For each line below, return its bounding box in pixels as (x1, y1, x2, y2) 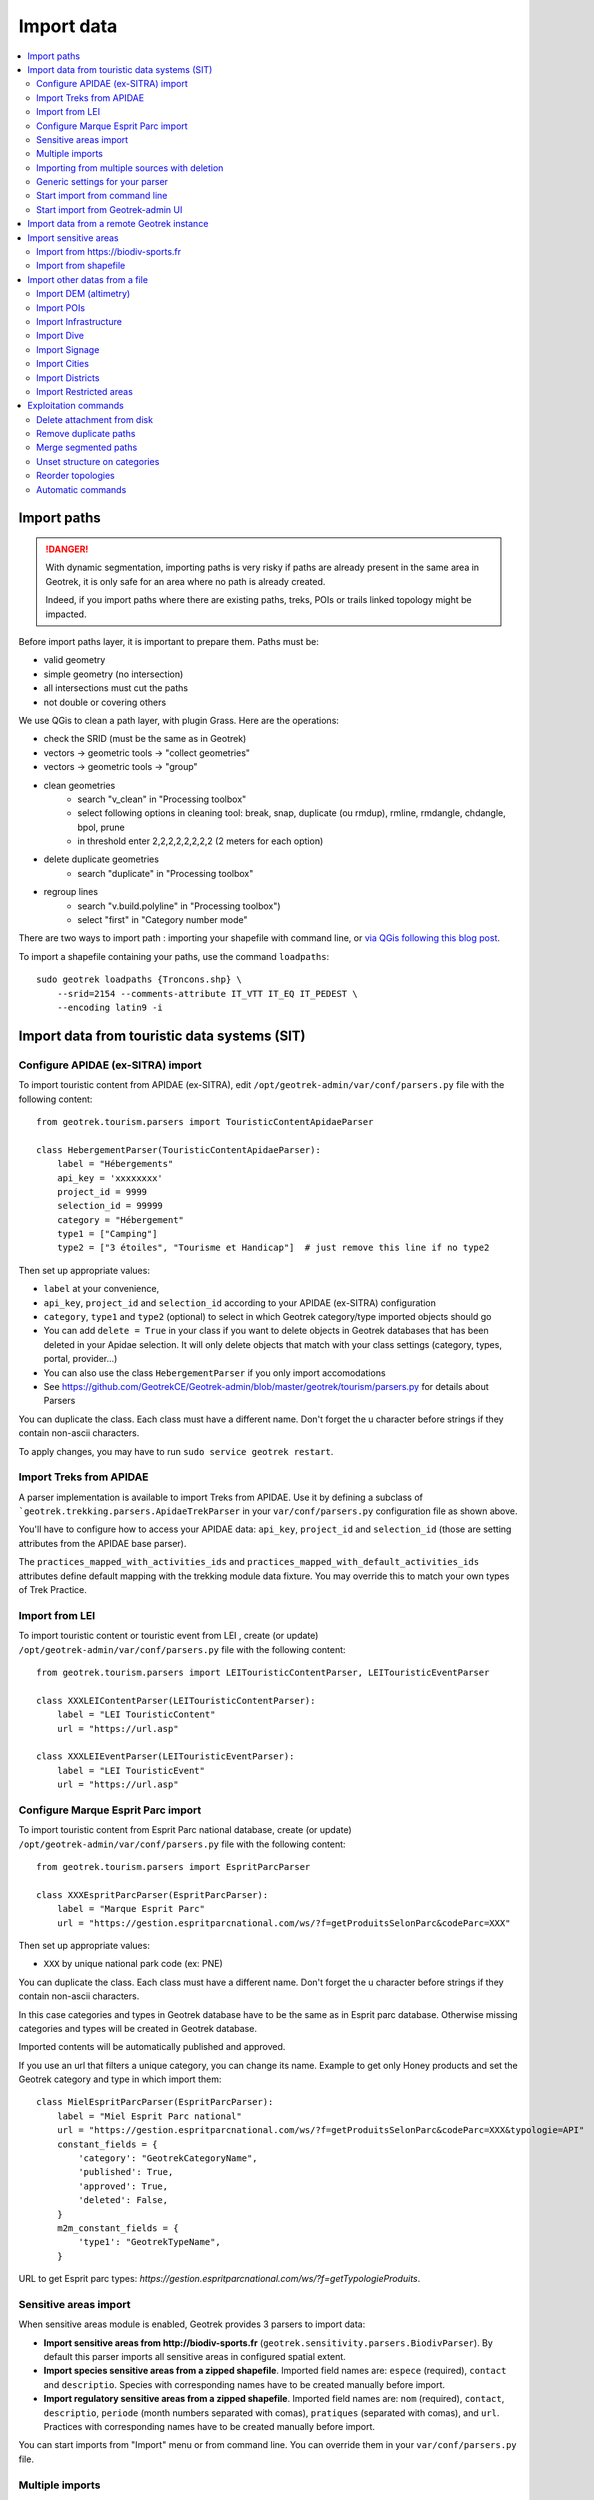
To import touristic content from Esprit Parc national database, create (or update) (18, 1824, 352, 1836)
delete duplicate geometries (43, 853, 160, 865)
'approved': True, (78, 2180, 169, 2192)
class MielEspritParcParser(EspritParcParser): (36, 2096, 274, 2108)
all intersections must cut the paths (43, 682, 189, 694)
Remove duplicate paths (36, 428, 136, 440)
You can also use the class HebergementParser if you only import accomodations (43, 1366, 386, 1379)
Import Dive (36, 330, 85, 342)
